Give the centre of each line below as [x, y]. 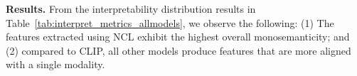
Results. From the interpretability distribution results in [131, 9]
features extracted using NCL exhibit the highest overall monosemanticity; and [178, 37]
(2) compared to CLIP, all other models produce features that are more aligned [178, 50]
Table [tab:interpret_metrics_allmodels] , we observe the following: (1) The [170, 22]
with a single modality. [55, 64]
